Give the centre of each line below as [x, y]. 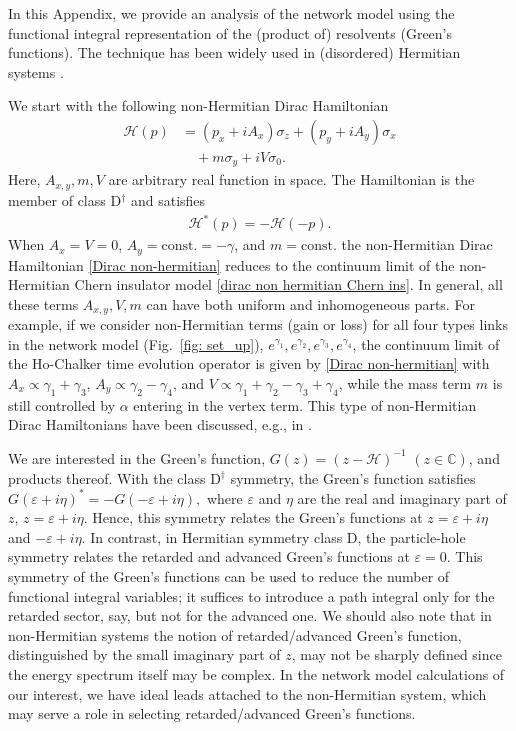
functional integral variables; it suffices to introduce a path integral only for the [251, 595]
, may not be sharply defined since [396, 654]
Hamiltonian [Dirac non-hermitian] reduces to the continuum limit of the [231, 264]
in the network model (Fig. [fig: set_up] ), [136, 343]
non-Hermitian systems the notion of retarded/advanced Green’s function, [235, 634]
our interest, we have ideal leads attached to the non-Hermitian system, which [247, 693]
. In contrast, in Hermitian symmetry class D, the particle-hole [273, 536]
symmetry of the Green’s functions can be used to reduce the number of [229, 575]
